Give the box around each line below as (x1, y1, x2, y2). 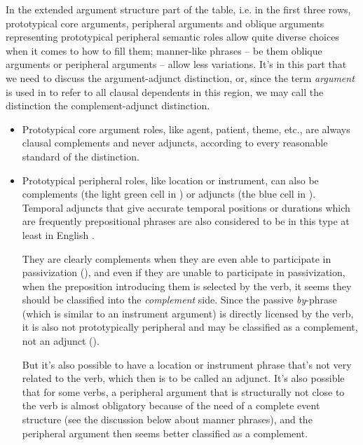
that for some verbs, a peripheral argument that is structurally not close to (22, 384, 345, 399)
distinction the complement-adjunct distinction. (6, 98, 210, 113)
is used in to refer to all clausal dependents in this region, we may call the (6, 84, 324, 99)
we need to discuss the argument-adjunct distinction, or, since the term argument (6, 70, 355, 85)
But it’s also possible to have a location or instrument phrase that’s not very (22, 357, 352, 371)
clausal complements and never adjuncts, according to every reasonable (22, 135, 328, 150)
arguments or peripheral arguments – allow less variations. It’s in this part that (6, 57, 347, 71)
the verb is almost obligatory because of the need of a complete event (22, 398, 320, 413)
